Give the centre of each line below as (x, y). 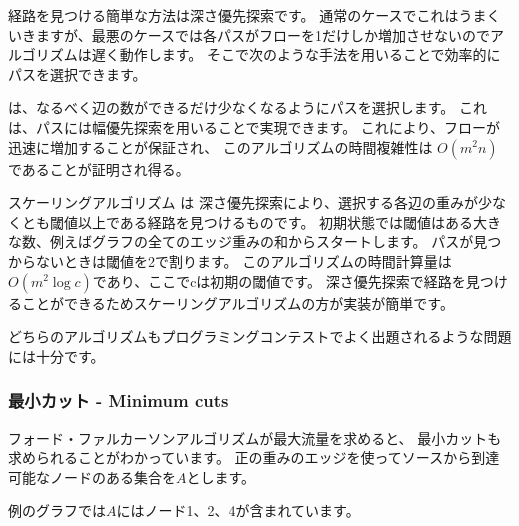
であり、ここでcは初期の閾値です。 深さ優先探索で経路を (279, 280)
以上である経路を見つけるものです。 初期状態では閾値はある (275, 221)
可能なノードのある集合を (92, 476)
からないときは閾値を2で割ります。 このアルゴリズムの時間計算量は (230, 260)
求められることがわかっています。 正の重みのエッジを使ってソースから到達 (254, 457)
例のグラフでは (57, 510)
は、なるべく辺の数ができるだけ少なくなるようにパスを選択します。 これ (247, 107)
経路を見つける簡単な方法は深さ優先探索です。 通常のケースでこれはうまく (254, 15)
